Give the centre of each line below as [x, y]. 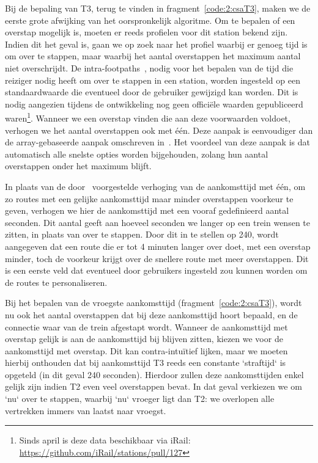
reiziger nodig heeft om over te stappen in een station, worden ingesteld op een [153, 80]
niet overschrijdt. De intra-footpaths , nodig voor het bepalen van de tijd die [149, 67]
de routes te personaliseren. [56, 282]
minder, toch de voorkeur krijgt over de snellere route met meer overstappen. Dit [157, 258]
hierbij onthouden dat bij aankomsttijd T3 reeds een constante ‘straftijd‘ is [146, 363]
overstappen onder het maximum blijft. [78, 166]
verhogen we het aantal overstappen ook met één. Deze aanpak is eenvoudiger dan [159, 130]
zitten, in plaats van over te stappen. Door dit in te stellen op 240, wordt [142, 234]
